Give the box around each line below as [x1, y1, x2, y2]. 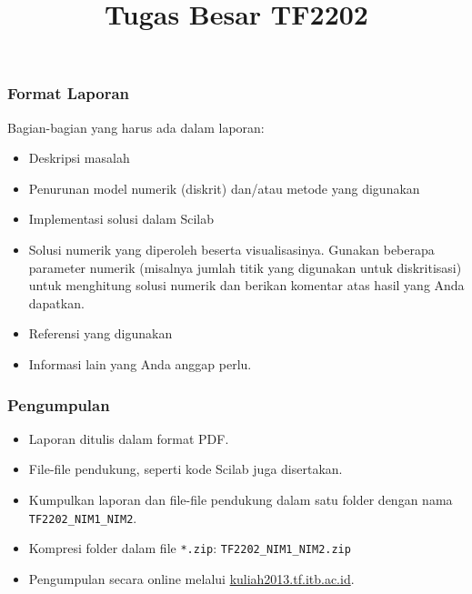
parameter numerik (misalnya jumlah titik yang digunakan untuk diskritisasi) [28, 257, 462, 277]
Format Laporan [7, 82, 130, 105]
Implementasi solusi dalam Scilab [28, 209, 215, 228]
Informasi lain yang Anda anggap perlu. [28, 355, 252, 374]
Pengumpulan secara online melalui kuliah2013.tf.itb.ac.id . [28, 569, 355, 588]
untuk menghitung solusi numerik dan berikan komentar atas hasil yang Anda [28, 276, 465, 295]
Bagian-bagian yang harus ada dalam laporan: [7, 117, 265, 136]
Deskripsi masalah [28, 148, 130, 167]
